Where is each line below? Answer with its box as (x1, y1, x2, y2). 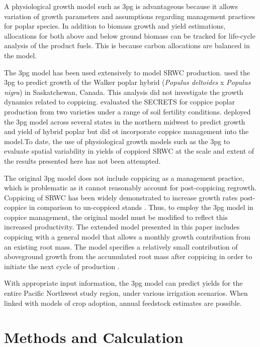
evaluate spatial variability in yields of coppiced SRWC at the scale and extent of (4, 146, 254, 156)
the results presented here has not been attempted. (4, 155, 161, 166)
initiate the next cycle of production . (4, 261, 120, 271)
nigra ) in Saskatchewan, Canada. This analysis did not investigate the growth (4, 86, 243, 97)
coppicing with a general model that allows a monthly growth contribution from (4, 232, 250, 242)
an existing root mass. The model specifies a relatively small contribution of (4, 241, 238, 252)
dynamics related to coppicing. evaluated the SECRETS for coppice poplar (4, 96, 235, 107)
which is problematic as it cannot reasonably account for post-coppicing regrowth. (4, 182, 257, 193)
